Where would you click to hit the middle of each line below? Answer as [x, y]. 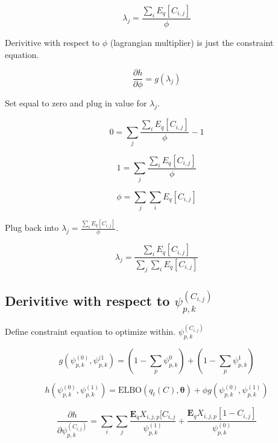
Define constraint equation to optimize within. [90, 331]
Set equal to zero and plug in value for [76, 103]
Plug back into [32, 228]
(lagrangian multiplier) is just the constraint [192, 43]
